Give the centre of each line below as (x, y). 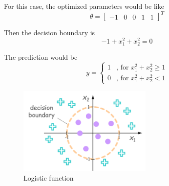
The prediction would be (41, 57)
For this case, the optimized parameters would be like (84, 6)
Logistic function (49, 177)
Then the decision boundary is (50, 33)
